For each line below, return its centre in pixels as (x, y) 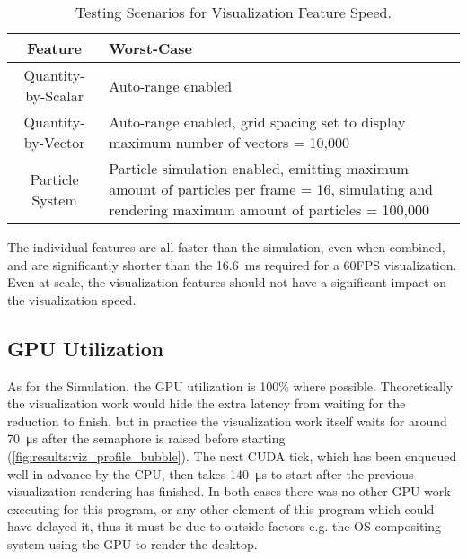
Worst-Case (150, 48)
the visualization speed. (72, 299)
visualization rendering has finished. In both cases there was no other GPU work (229, 491)
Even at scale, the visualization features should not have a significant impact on (227, 282)
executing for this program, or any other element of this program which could (221, 508)
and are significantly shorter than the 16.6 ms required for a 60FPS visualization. (232, 264)
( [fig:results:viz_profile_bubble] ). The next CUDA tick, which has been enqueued (232, 455)
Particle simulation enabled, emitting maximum (259, 168)
